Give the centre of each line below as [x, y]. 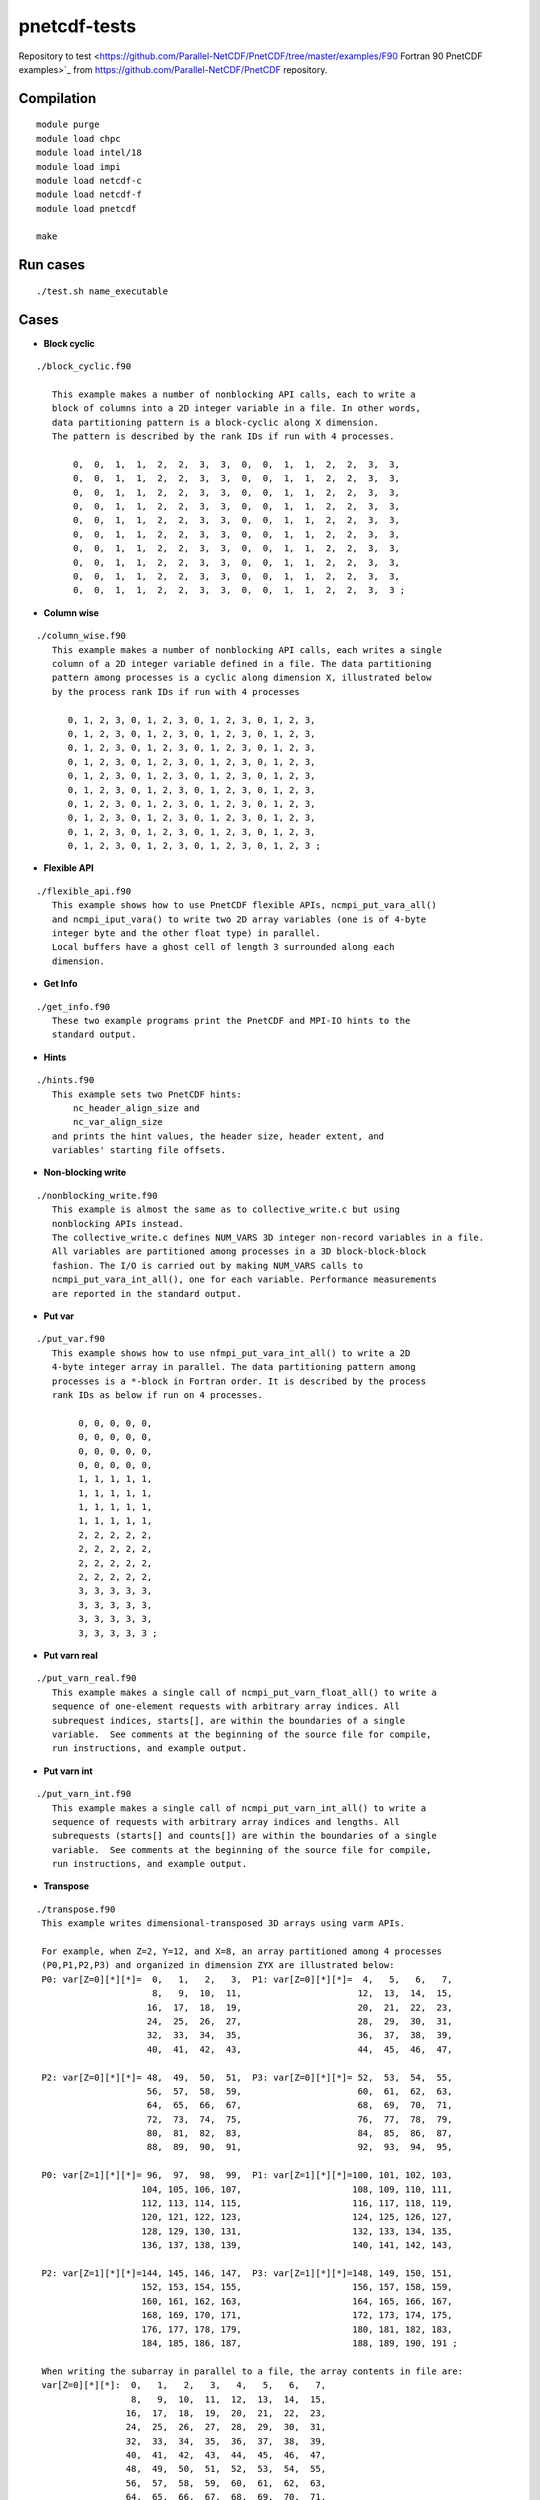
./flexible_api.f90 [84, 891]
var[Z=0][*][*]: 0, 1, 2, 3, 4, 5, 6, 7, [184, 2385]
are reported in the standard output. [146, 1293]
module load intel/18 [89, 153]
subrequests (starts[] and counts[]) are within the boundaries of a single [244, 1836]
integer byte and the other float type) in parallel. [186, 933]
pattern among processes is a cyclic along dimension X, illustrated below [241, 678]
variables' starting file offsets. [139, 1150]
